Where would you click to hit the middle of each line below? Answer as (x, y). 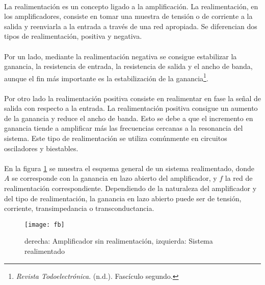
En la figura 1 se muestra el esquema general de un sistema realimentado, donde (129, 168)
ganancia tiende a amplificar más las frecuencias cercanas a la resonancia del (124, 128)
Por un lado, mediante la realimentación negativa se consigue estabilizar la (121, 56)
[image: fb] (45, 224)
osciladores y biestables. (41, 148)
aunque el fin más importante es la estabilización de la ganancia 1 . (106, 77)
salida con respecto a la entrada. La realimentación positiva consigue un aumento (131, 108)
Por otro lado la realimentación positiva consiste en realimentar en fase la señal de (132, 98)
